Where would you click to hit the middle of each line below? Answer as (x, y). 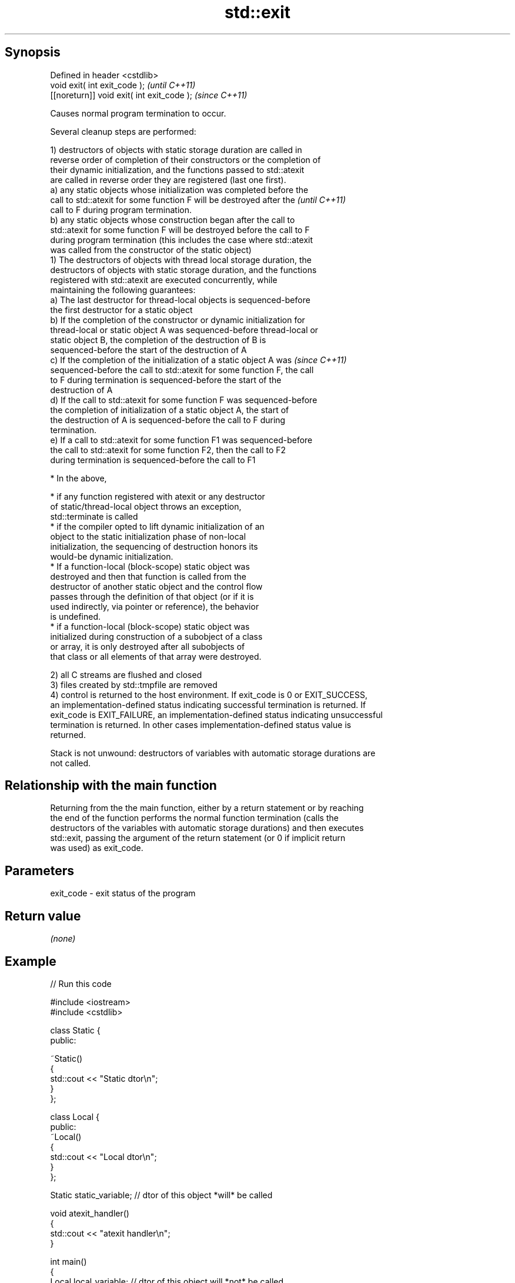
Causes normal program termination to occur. (138, 113)
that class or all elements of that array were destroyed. (156, 656)
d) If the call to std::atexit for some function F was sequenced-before (184, 400)
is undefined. (76, 616)
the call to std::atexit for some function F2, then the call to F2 (168, 450)
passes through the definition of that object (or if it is (152, 596)
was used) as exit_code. (97, 848)
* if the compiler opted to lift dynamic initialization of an (157, 526)
